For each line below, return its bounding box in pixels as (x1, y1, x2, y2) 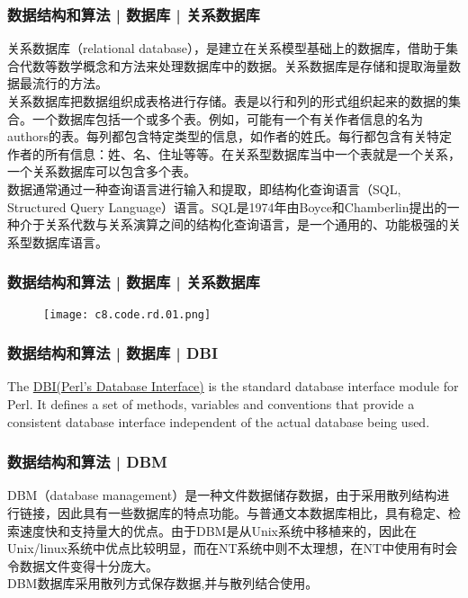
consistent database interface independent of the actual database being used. (7, 412, 430, 431)
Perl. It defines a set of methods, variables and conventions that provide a (7, 395, 415, 414)
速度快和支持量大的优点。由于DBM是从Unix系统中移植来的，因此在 (19, 521, 418, 540)
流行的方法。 (31, 74, 108, 93)
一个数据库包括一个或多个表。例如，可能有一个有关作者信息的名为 (31, 109, 423, 128)
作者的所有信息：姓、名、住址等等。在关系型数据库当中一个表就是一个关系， (7, 144, 461, 163)
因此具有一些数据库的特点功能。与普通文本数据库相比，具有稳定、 (57, 504, 448, 522)
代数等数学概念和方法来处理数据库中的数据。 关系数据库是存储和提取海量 (19, 56, 448, 75)
